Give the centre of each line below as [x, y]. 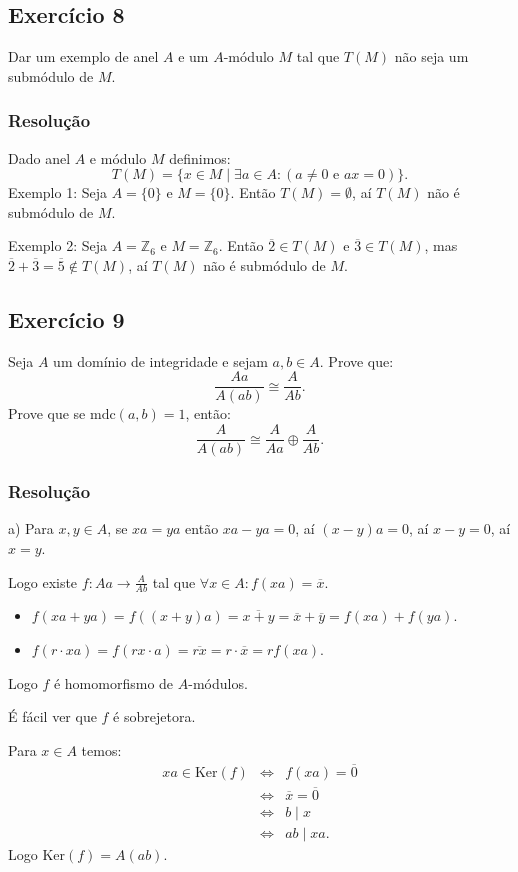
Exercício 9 [66, 318]
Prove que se [47, 413]
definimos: [200, 157]
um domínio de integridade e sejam [160, 360]
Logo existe [43, 581]
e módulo [118, 157]
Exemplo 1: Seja [57, 192]
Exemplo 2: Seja [57, 245]
